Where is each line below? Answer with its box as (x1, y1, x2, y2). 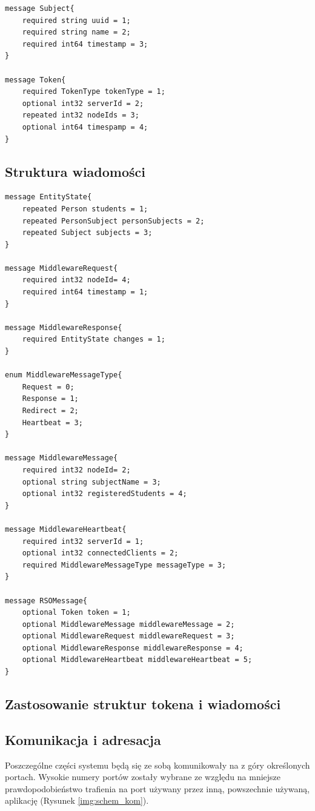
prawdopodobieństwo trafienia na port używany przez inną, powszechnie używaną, (5, 782, 310, 795)
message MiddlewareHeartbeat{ (5, 525, 127, 534)
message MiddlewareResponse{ (5, 323, 122, 332)
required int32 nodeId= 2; (22, 465, 131, 474)
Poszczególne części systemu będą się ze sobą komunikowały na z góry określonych (5, 758, 310, 771)
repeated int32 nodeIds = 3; (22, 111, 139, 120)
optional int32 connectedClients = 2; (22, 549, 179, 558)
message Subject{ (5, 4, 75, 13)
